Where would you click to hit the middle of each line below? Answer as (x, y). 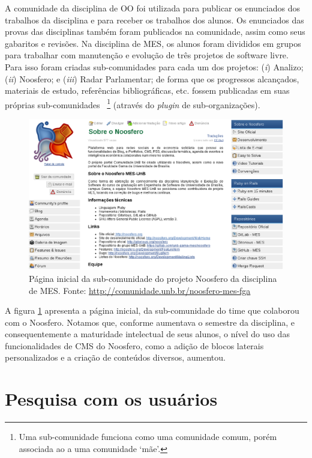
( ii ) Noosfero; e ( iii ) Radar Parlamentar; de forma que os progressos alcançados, (152, 78)
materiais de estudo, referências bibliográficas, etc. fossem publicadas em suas (147, 90)
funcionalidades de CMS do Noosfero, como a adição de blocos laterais (134, 345)
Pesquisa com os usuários (111, 399)
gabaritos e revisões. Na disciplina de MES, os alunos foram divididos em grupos (153, 43)
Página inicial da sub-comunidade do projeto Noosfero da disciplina (153, 278)
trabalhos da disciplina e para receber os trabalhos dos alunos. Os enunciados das (154, 20)
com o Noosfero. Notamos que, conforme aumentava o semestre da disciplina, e (150, 322)
